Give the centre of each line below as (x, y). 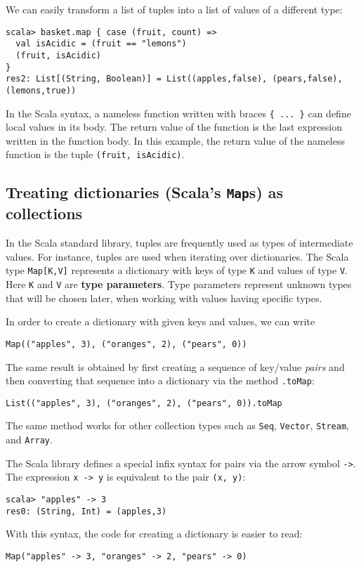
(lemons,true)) (41, 90)
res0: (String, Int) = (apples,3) (86, 511)
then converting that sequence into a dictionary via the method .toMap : (160, 380)
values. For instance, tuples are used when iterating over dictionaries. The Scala (177, 256)
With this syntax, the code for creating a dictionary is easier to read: (154, 534)
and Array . (29, 439)
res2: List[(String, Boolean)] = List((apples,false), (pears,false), (174, 79)
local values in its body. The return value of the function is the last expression (174, 127)
